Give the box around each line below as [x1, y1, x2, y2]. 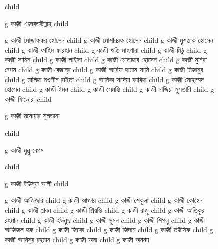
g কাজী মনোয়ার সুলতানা [5, 110, 60, 121]
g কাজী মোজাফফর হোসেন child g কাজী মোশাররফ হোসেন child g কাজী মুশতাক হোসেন [5, 35, 213, 45]
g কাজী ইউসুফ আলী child [5, 178, 69, 188]
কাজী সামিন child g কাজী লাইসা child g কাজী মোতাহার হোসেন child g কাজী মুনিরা [5, 54, 207, 65]
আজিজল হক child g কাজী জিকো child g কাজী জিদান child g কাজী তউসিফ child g [5, 224, 213, 235]
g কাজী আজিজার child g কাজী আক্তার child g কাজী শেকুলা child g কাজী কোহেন [5, 195, 203, 205]
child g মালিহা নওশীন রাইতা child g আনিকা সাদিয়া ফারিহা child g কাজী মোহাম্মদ [5, 74, 204, 84]
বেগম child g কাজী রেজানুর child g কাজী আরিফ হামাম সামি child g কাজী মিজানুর [5, 64, 203, 74]
